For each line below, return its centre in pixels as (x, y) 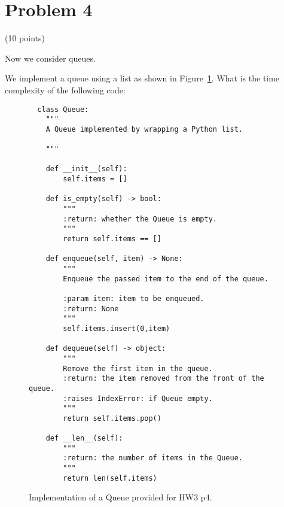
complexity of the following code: (65, 89)
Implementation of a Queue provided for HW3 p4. (120, 497)
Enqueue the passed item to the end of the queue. (166, 279)
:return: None (91, 309)
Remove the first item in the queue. (138, 368)
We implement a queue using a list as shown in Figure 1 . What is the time (142, 78)
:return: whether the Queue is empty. (140, 219)
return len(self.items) (110, 478)
